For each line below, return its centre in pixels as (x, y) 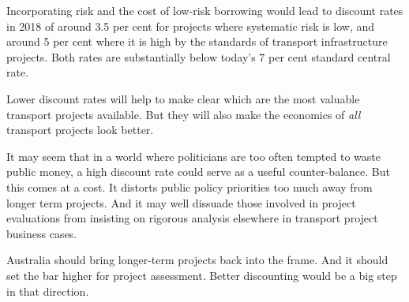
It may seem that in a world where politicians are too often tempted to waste (193, 156)
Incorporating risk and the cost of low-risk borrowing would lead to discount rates (205, 10)
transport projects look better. (80, 130)
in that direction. (48, 291)
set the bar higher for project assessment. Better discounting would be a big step (202, 275)
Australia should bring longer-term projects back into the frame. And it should (197, 260)
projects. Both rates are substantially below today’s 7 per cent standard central (199, 56)
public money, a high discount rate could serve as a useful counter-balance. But (198, 172)
